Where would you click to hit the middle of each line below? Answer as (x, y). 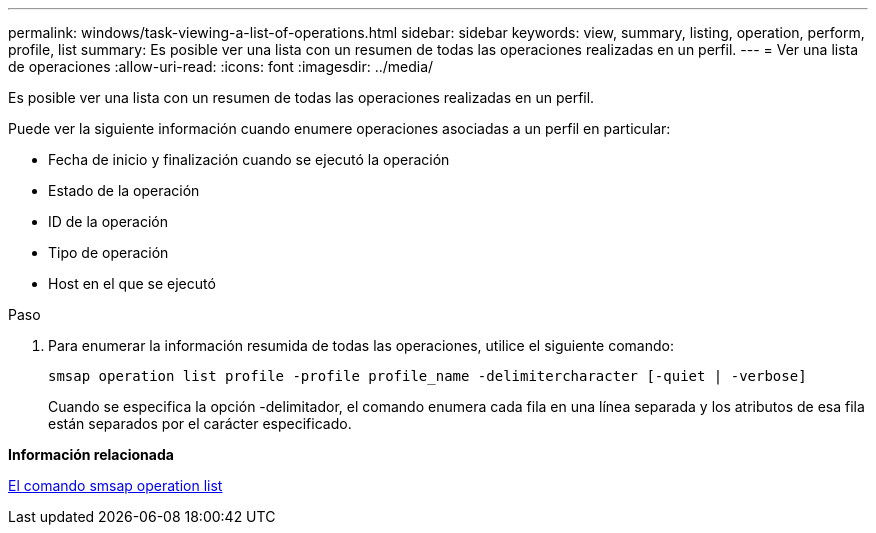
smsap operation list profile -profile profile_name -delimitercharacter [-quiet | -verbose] (427, 376)
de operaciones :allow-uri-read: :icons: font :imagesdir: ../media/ (221, 66)
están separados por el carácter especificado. (200, 423)
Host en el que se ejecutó (132, 283)
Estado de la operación (124, 190)
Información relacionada (91, 454)
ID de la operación (108, 221)
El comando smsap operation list (115, 485)
